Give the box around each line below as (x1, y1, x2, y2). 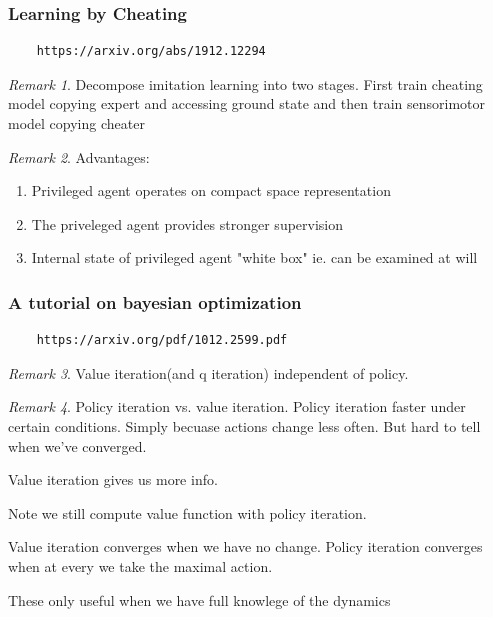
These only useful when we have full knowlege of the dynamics (8, 589, 391, 610)
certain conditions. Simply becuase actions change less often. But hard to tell (8, 415, 481, 436)
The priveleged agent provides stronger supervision (31, 213, 344, 234)
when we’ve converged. (8, 435, 147, 456)
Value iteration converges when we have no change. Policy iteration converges (8, 536, 483, 557)
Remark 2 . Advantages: (8, 146, 150, 167)
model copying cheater (8, 113, 145, 133)
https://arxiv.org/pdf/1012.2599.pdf (36, 333, 288, 348)
